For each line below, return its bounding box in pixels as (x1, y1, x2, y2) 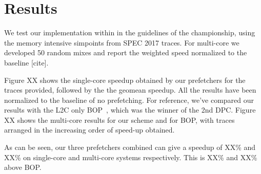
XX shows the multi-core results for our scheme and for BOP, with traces (4, 114, 235, 125)
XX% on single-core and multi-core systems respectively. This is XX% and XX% (4, 151, 257, 162)
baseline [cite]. (4, 57, 49, 68)
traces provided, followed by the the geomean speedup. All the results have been (4, 84, 256, 95)
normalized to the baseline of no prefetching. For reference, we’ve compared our (4, 94, 254, 105)
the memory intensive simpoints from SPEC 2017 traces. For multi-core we (4, 37, 239, 48)
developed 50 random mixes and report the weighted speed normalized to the (4, 47, 247, 58)
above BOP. (4, 162, 42, 172)
